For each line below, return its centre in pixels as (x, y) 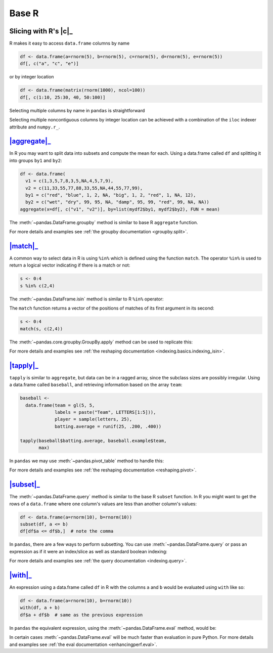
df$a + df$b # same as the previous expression (81, 615)
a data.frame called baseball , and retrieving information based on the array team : (96, 385)
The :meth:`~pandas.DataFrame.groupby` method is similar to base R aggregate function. (104, 222)
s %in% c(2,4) (37, 286)
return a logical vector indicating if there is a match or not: (70, 265)
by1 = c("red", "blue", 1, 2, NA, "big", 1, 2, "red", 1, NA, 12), (111, 195)
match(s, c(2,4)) (41, 329)
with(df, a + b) (40, 608)
